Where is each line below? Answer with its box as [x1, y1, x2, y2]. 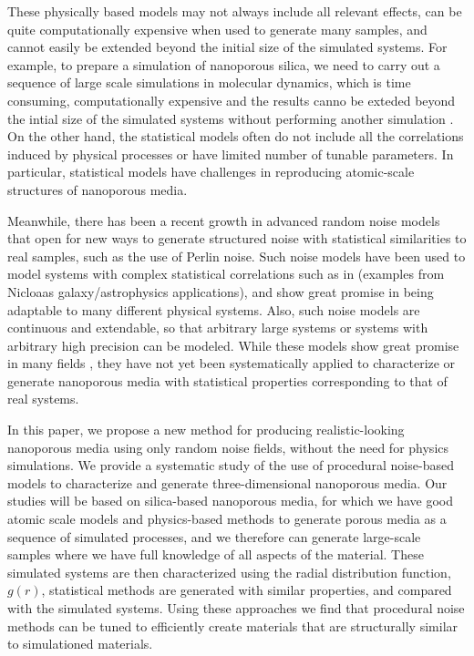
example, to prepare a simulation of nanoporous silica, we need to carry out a [7, 55, 440, 74]
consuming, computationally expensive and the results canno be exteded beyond [7, 90, 456, 109]
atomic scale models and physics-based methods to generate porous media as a [7, 509, 447, 528]
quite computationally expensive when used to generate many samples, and [7, 19, 428, 38]
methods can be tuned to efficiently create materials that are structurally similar [7, 616, 459, 635]
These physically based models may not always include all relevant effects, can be [7, 2, 462, 20]
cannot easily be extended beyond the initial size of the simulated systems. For [7, 37, 448, 56]
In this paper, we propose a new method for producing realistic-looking [7, 420, 405, 439]
